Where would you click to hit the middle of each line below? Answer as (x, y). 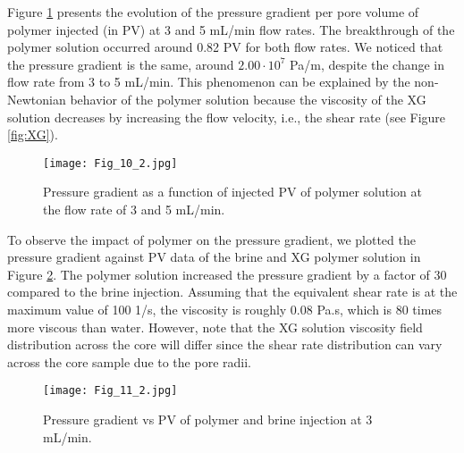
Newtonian (37, 99)
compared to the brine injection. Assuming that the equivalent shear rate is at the (232, 292)
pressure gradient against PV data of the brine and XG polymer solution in (214, 257)
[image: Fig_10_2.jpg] (110, 163)
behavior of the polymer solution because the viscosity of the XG (248, 99)
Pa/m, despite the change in (367, 64)
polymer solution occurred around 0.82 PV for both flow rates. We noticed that (225, 47)
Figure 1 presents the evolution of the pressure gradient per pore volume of (213, 12)
